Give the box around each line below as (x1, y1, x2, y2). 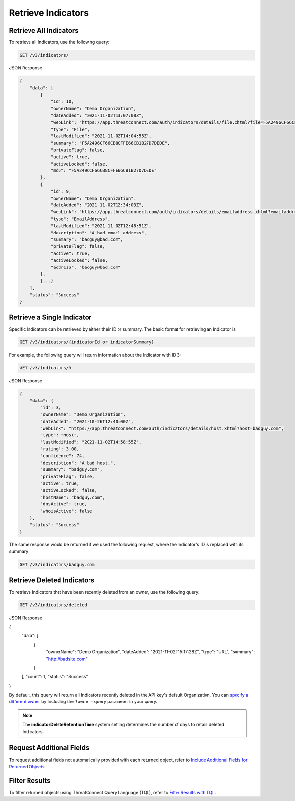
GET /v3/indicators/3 (19, 365, 72, 370)
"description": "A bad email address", (50, 230, 147, 235)
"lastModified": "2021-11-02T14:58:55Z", (40, 439, 142, 445)
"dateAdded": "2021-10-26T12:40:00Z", (40, 419, 134, 424)
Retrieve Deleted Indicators (9, 576, 95, 584)
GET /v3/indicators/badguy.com (19, 562, 95, 567)
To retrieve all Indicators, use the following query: (9, 39, 110, 45)
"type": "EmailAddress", (50, 216, 111, 222)
